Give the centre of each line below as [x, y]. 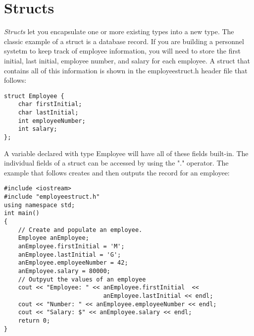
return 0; [34, 320]
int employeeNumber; [52, 121]
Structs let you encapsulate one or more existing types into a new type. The [119, 31]
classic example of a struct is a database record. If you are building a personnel [124, 41]
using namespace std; [40, 205]
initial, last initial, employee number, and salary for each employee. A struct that [127, 60]
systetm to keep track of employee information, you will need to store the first [122, 51]
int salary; [38, 129]
